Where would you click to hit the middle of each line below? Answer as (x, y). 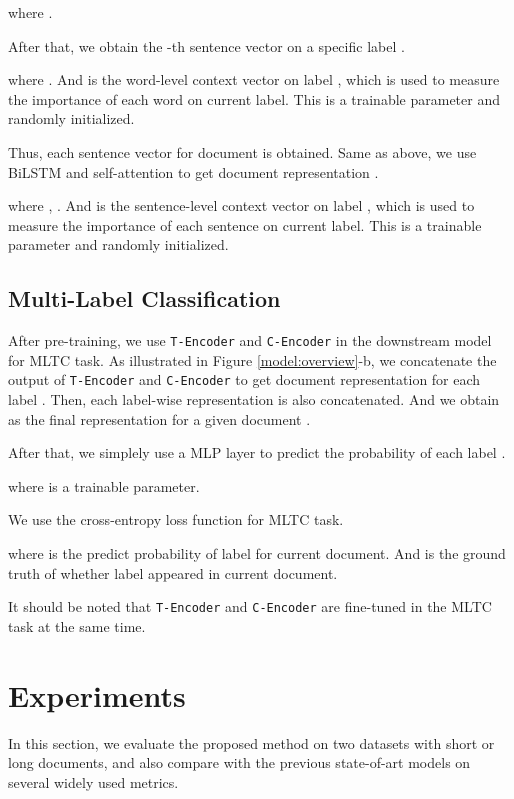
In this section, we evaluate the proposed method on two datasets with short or (251, 742)
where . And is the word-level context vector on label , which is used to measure (254, 79)
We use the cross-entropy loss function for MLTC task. (176, 519)
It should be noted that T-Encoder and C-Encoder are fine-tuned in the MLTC (250, 606)
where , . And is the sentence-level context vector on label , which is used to (241, 205)
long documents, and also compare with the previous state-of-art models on (239, 762)
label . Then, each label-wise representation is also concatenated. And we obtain (254, 399)
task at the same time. (77, 625)
